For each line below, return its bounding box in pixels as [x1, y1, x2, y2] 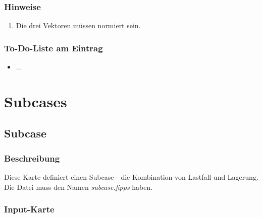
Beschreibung [4, 152, 60, 164]
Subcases [4, 91, 67, 111]
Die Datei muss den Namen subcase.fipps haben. [4, 181, 153, 192]
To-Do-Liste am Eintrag [4, 41, 103, 54]
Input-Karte [4, 203, 55, 215]
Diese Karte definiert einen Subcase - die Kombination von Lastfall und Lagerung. [4, 172, 258, 182]
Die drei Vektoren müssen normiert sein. [16, 20, 141, 31]
